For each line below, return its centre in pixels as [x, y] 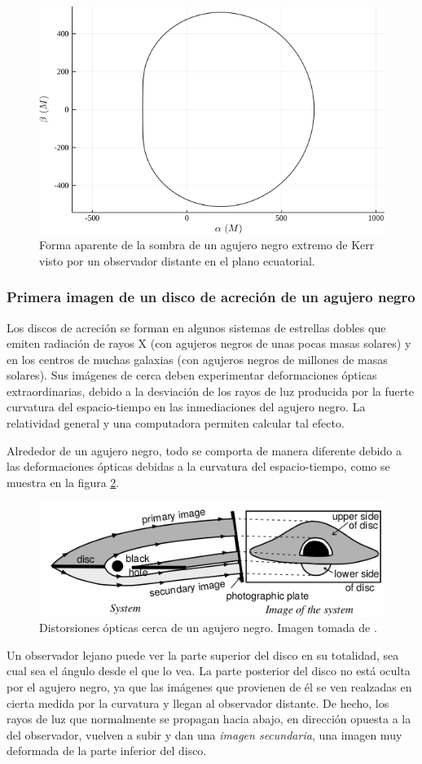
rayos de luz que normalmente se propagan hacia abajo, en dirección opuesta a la [209, 719]
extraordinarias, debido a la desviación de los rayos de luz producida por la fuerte [210, 391]
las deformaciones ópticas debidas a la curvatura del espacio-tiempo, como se [198, 466]
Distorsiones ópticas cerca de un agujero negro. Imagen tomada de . [208, 628]
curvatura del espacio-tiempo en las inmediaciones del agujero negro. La [186, 407]
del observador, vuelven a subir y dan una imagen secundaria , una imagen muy [204, 734]
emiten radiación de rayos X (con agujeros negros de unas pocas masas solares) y [209, 343]
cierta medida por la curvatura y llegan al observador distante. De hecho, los [198, 703]
